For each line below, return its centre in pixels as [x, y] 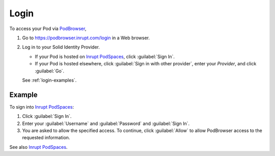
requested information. [46, 138]
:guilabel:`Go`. [50, 71]
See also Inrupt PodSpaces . [38, 147]
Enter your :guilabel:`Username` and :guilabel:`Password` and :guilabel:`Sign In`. [106, 123]
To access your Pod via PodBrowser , [48, 29]
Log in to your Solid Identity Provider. [61, 47]
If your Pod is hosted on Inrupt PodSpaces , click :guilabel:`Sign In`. [105, 57]
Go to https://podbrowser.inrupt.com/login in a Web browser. [86, 38]
